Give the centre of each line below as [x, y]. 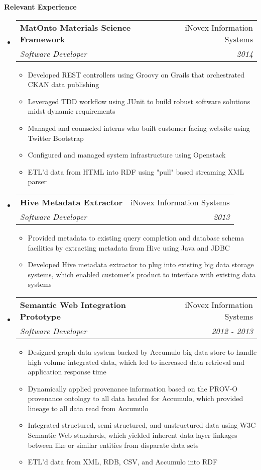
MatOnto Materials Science [75, 27]
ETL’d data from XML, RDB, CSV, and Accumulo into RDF [123, 462]
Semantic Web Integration [73, 304]
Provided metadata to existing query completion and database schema [136, 237]
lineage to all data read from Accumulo [88, 408]
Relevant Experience [40, 7]
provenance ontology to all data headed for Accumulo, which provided [136, 398]
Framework [42, 39]
